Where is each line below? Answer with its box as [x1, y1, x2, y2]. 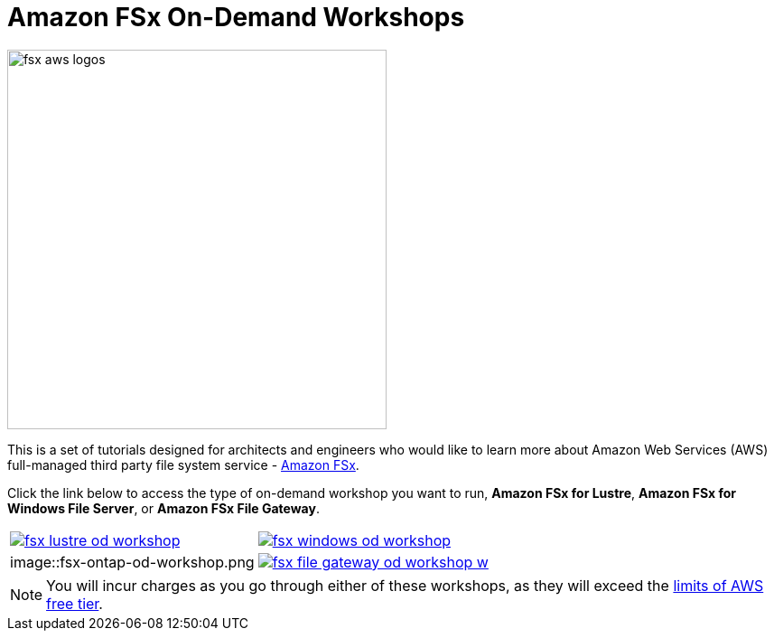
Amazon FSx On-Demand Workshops [7, 2, 465, 33]
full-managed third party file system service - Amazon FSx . [7, 456, 359, 473]
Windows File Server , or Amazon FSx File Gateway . [7, 500, 320, 516]
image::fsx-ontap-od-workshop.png [10, 552, 255, 571]
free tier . [46, 594, 103, 613]
